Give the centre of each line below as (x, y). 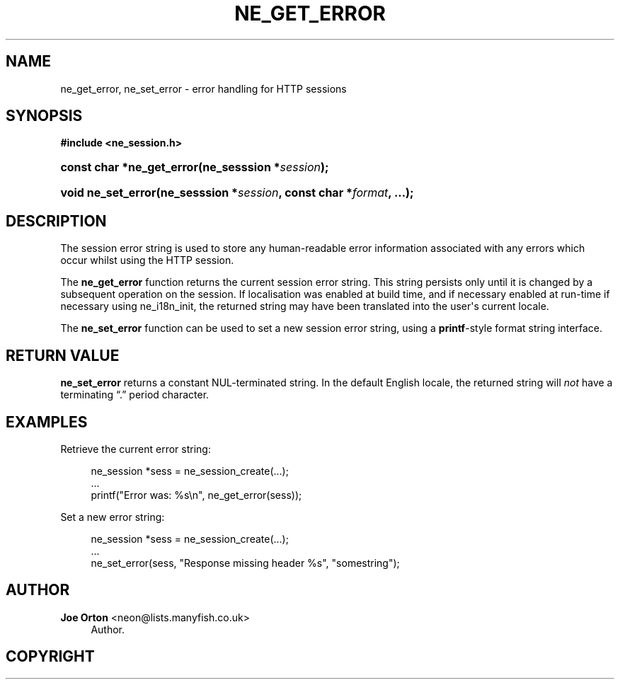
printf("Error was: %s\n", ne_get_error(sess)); (196, 495)
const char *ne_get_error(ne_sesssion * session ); (195, 167)
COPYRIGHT (50, 657)
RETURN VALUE (63, 355)
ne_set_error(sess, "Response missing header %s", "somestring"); (245, 563)
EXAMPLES (47, 422)
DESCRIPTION (56, 221)
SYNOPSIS (44, 116)
